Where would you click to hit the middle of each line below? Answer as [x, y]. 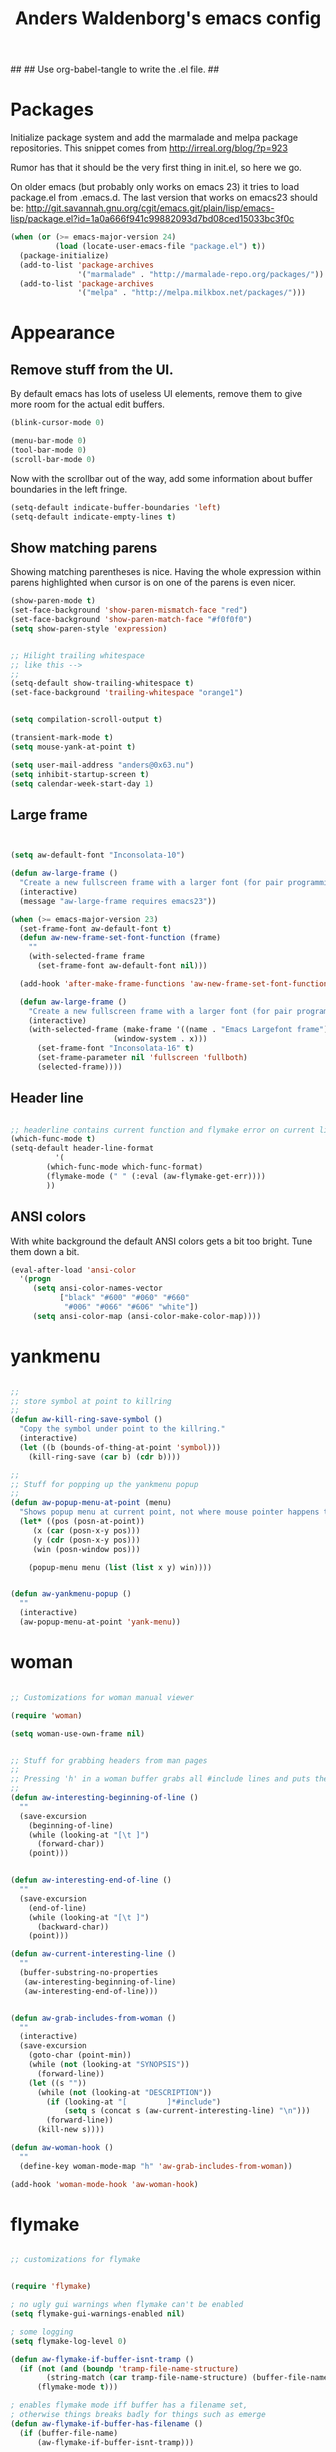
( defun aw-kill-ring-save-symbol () [86, 1420]
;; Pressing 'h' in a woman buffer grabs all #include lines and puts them [171, 1779]
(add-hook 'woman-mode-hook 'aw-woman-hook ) [104, 2184]
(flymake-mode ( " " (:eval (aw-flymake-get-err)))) [156, 1176]
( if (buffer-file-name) [68, 2433]
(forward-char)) [70, 1844]
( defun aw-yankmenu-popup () [71, 1594]
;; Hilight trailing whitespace [77, 655]
